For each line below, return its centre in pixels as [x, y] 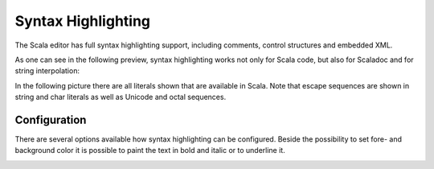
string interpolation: [47, 71]
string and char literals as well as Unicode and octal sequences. [121, 97]
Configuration [51, 120]
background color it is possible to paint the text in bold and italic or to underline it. [150, 150]
